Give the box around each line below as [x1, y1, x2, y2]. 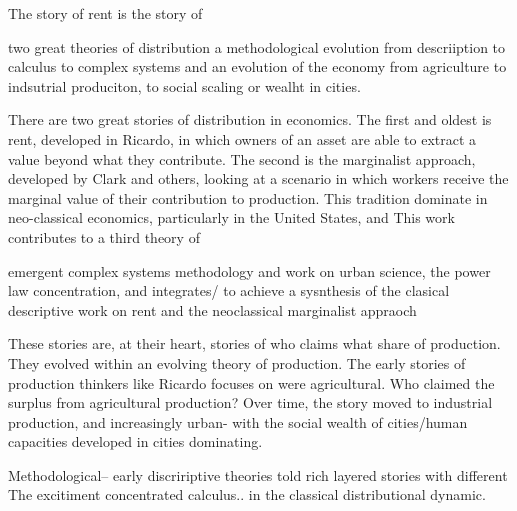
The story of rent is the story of [8, 3, 203, 23]
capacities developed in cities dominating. [8, 431, 263, 452]
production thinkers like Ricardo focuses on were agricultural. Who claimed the [8, 372, 495, 393]
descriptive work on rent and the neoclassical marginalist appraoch [8, 299, 417, 320]
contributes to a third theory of [8, 226, 200, 247]
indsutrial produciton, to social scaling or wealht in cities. [8, 75, 361, 96]
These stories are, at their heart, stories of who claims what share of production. [8, 333, 501, 354]
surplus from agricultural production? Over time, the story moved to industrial [8, 392, 493, 413]
